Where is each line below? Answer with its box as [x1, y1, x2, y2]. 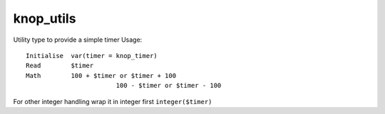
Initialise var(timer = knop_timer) [26, 52, 158, 59]
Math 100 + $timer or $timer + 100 [26, 72, 177, 79]
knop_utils [13, 11, 76, 26]
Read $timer [26, 62, 94, 70]
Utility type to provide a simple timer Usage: [13, 35, 143, 44]
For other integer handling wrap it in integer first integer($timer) [13, 97, 212, 106]
